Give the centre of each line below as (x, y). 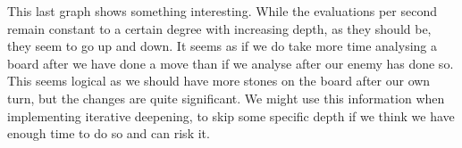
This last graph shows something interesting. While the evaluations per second (222, 11)
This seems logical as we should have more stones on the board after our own (219, 81)
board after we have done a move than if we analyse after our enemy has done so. (231, 63)
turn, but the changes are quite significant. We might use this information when (226, 98)
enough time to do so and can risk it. (109, 133)
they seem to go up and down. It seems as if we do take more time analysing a (222, 46)
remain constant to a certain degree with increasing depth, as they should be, (219, 28)
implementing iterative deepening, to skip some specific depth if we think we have (231, 115)
